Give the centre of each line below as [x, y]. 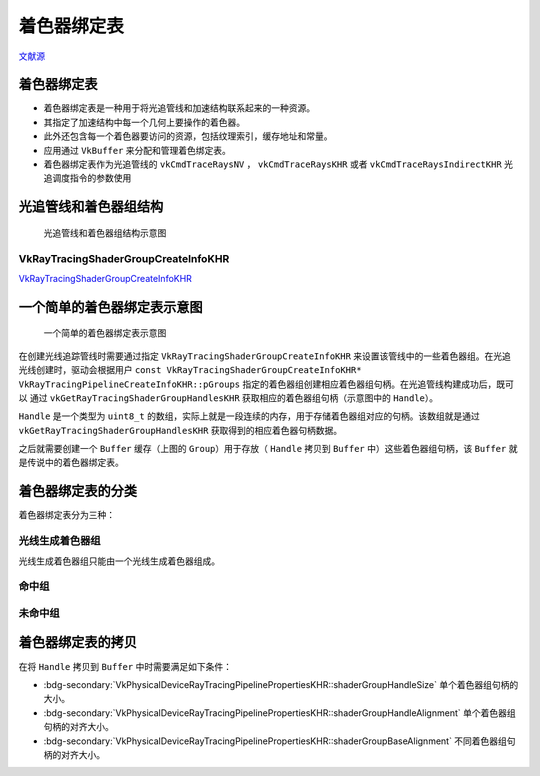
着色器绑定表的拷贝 [77, 642]
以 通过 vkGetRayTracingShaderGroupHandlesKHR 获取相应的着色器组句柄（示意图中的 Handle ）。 [228, 397]
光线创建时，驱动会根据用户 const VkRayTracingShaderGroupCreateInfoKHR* [190, 370]
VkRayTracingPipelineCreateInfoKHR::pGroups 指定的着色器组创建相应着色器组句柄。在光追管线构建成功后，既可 [266, 384]
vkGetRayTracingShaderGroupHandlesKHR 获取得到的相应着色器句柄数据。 [180, 430]
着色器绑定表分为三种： [66, 515]
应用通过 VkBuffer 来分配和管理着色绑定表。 [137, 150]
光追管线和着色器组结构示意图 [105, 232]
